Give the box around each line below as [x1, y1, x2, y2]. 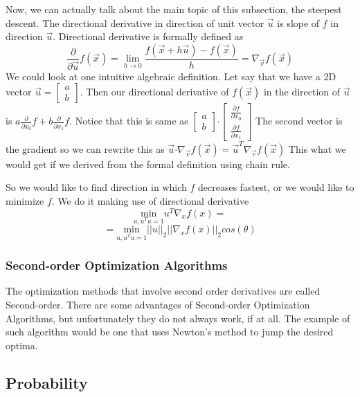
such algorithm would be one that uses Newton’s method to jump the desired [6, 324, 334, 339]
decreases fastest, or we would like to [197, 180, 354, 194]
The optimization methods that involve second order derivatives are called [6, 284, 321, 298]
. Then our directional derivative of [80, 84, 229, 99]
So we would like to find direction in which [6, 180, 187, 194]
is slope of [277, 15, 320, 30]
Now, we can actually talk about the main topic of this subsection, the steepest [6, 2, 342, 16]
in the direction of [263, 84, 341, 99]
